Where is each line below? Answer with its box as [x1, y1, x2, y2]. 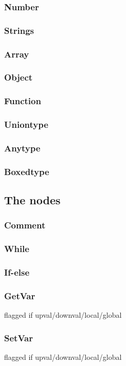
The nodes [4, 192, 61, 208]
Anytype [4, 141, 41, 154]
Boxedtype [4, 165, 49, 178]
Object [4, 71, 33, 84]
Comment [4, 219, 46, 232]
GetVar [4, 289, 35, 302]
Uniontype [4, 118, 48, 131]
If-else [4, 266, 30, 279]
